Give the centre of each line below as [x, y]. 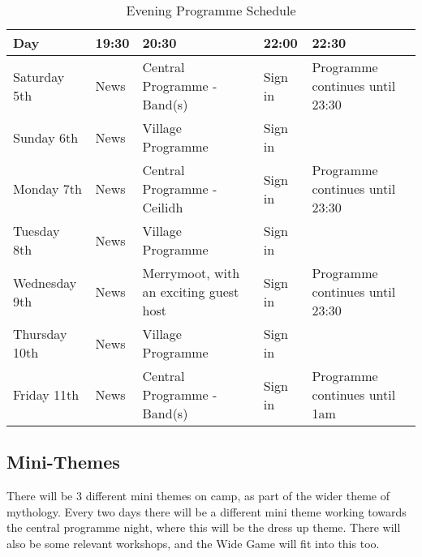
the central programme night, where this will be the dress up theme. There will [204, 527]
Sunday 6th [46, 137]
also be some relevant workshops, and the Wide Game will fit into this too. [193, 543]
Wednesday [45, 282]
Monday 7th [47, 189]
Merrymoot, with [191, 273]
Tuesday [37, 231]
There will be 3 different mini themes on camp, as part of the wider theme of [198, 496]
